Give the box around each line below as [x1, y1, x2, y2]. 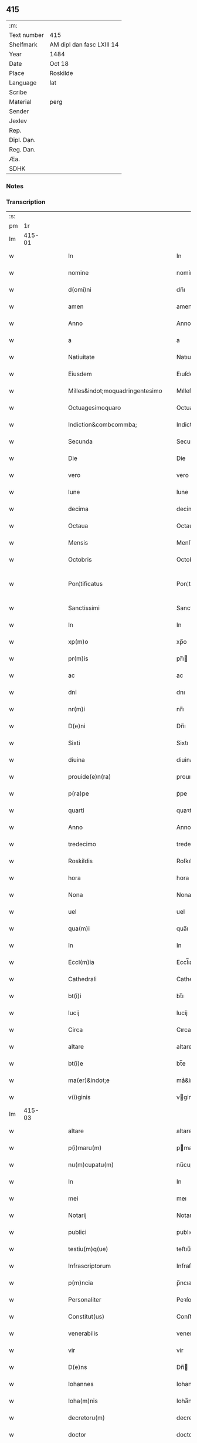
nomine [68, 269, 89, 277]
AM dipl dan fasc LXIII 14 [49, 40, 119, 49]
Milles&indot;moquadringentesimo [68, 387, 162, 395]
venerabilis [68, 1329, 98, 1337]
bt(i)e [68, 1059, 84, 1067]
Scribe [9, 88, 28, 96]
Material [9, 97, 32, 106]
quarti [68, 806, 84, 815]
